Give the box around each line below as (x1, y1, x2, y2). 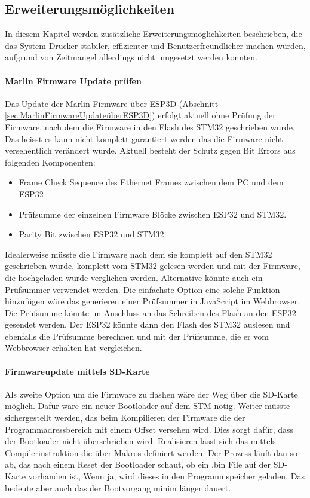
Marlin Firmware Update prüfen (5, 74, 142, 87)
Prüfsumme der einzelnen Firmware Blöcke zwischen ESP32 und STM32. (19, 207, 287, 220)
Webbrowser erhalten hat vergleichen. (5, 341, 142, 354)
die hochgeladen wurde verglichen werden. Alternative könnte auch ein (5, 271, 263, 283)
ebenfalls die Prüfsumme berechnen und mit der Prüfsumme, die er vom (5, 329, 269, 342)
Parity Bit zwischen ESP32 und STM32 (19, 228, 164, 240)
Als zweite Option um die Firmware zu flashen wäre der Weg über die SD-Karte (5, 387, 298, 400)
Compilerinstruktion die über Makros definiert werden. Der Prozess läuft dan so (5, 446, 297, 459)
